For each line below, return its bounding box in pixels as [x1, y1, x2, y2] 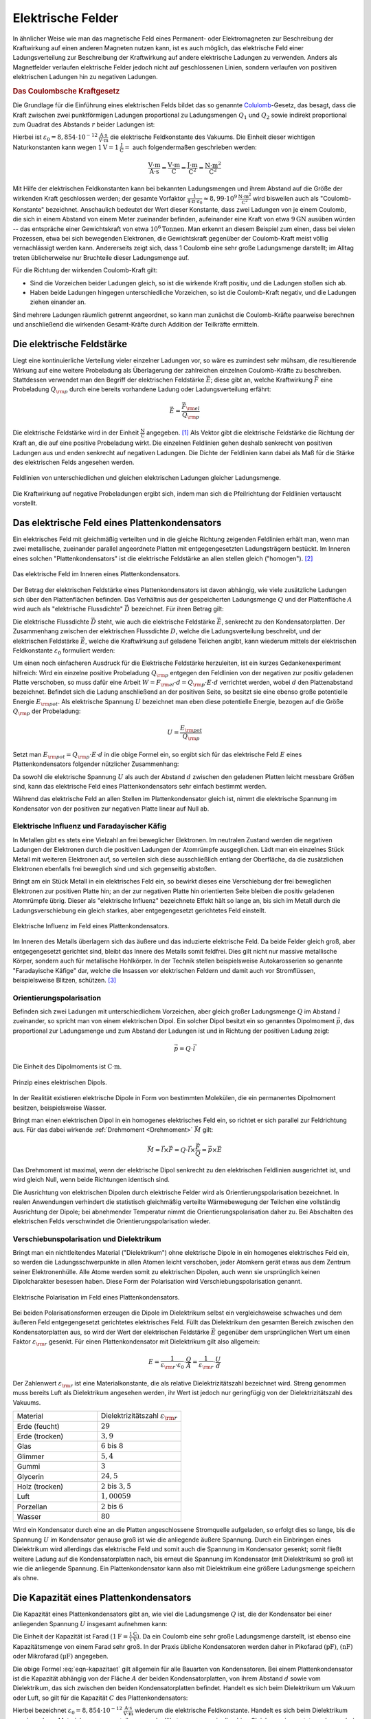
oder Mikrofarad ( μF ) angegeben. [12, 1652, 109, 1661]
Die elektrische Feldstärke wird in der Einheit [12, 428, 139, 437]
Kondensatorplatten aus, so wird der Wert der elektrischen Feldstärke [12, 1328, 210, 1336]
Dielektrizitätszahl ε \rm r [100, 1411, 178, 1422]
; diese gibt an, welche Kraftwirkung [210, 375, 313, 384]
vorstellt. [12, 499, 38, 507]
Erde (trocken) [16, 1432, 64, 1441]
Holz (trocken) [16, 1482, 64, 1491]
